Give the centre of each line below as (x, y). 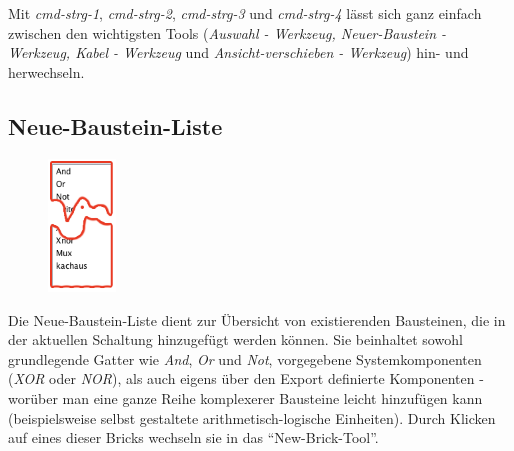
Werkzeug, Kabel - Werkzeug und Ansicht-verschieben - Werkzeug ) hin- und (238, 52)
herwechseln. (46, 71)
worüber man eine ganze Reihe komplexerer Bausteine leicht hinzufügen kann (245, 397)
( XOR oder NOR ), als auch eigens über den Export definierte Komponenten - (246, 378)
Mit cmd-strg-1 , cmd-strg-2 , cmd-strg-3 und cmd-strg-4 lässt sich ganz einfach (245, 13)
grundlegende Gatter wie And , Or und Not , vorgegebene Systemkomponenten (245, 358)
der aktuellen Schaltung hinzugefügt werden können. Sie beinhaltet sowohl (235, 339)
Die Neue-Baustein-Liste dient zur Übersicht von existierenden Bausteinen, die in (257, 319)
